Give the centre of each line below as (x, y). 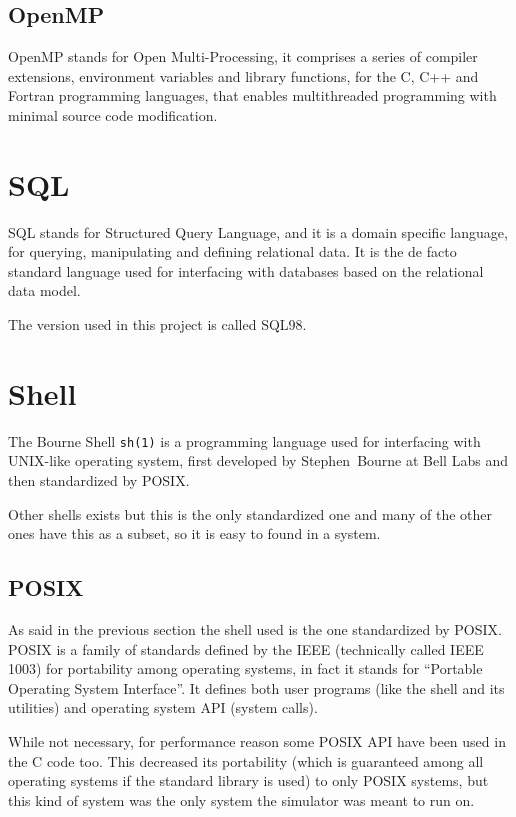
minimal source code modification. (113, 114)
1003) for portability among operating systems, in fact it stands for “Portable (245, 668)
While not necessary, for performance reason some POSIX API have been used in (257, 741)
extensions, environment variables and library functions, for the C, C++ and (243, 75)
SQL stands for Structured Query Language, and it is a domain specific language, (258, 231)
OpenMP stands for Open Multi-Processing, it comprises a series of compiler (243, 56)
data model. (44, 290)
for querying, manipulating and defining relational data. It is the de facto (232, 251)
